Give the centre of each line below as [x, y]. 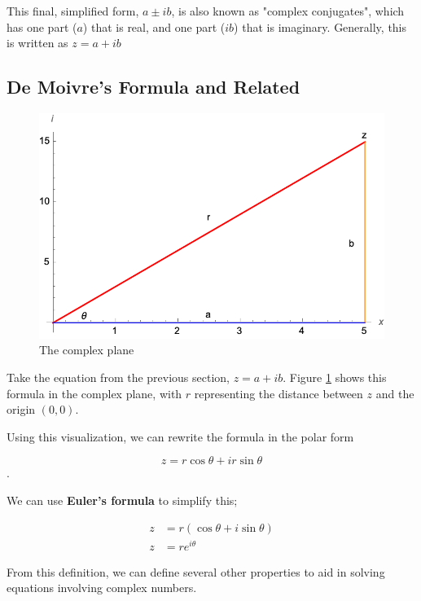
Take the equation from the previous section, [118, 377]
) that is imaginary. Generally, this [320, 26]
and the [395, 393]
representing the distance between [278, 393]
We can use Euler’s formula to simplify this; [122, 500]
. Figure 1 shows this [335, 377]
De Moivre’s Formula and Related [153, 87]
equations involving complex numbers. [102, 588]
